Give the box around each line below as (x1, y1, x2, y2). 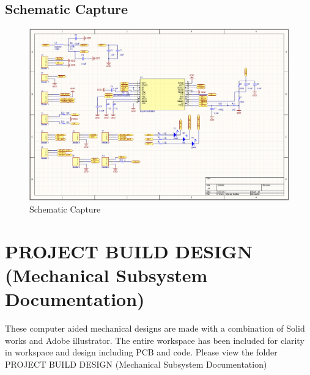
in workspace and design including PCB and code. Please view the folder (5, 346, 278, 359)
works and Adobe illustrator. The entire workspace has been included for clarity (5, 333, 304, 346)
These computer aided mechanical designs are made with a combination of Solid (5, 322, 305, 335)
